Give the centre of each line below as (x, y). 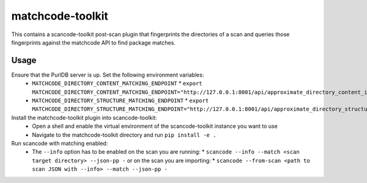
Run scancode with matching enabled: (60, 143)
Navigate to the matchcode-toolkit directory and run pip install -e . (124, 135)
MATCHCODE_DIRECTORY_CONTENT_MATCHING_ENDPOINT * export (117, 83)
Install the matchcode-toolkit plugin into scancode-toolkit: (84, 118)
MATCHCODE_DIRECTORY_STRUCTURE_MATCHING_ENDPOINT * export (120, 100)
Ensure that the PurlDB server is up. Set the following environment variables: (108, 75)
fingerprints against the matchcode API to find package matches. (93, 42)
